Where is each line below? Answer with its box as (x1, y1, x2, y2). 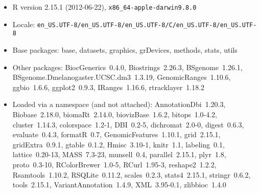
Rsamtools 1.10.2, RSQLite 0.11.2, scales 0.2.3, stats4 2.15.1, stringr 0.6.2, (12, 169, 251, 180)
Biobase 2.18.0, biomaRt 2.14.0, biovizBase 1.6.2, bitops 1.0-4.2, (12, 109, 218, 119)
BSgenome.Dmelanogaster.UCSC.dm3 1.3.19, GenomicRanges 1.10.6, (12, 72, 231, 82)
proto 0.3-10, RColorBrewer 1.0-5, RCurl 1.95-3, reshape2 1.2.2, (12, 159, 217, 169)
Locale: (12, 18, 35, 29)
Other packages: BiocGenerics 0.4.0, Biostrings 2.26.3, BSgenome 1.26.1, (12, 61, 243, 72)
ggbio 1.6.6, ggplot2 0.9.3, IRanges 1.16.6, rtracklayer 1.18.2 (12, 81, 205, 92)
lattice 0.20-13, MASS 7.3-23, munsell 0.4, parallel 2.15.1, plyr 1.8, (12, 149, 226, 160)
